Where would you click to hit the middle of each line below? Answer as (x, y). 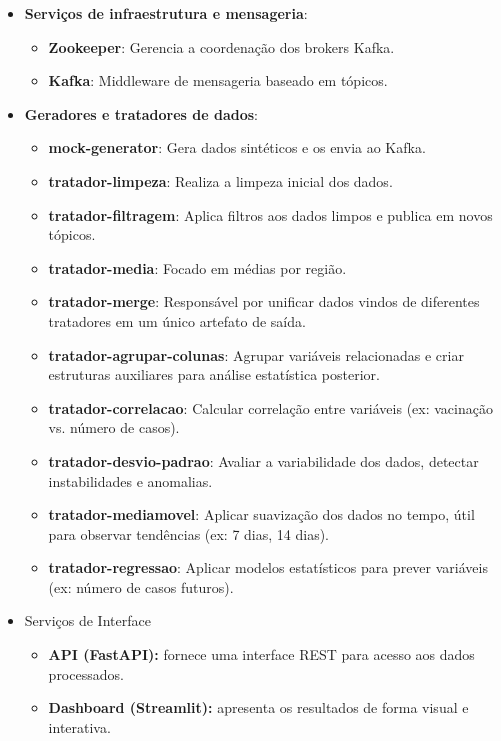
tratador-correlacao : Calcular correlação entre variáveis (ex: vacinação (270, 407)
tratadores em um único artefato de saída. (177, 320)
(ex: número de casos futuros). (141, 586)
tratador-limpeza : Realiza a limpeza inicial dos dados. (220, 180)
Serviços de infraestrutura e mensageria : (166, 13)
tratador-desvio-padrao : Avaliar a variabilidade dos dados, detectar (263, 460)
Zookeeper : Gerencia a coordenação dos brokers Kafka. (221, 46)
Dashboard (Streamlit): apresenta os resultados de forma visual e (258, 707)
